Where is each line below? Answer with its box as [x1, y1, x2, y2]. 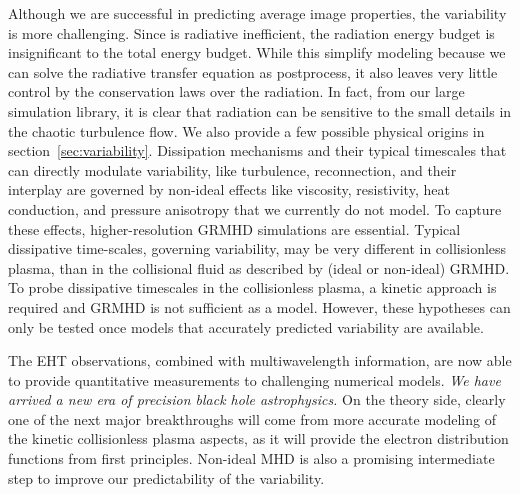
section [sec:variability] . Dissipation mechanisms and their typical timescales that [8, 140, 507, 161]
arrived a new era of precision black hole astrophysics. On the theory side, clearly [8, 389, 506, 410]
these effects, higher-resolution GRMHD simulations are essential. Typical [8, 218, 461, 239]
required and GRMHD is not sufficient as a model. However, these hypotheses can [8, 296, 511, 317]
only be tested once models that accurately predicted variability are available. [8, 316, 484, 337]
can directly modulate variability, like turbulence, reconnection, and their [8, 159, 457, 180]
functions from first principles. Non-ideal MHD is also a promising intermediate [8, 448, 495, 469]
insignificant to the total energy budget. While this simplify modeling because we [8, 42, 506, 63]
